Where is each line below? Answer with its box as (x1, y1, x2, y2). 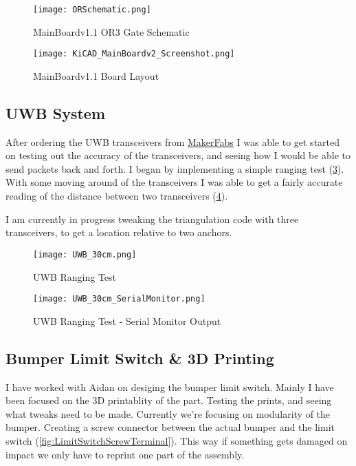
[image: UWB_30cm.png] (33, 249, 137, 260)
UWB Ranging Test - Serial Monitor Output (33, 313, 221, 328)
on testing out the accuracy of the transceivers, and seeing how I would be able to (5, 148, 351, 162)
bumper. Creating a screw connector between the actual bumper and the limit (5, 420, 335, 434)
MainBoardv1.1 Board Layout (33, 68, 159, 83)
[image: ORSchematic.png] (33, 5, 151, 14)
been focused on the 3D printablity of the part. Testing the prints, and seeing (5, 393, 332, 407)
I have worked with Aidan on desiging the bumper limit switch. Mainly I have (5, 379, 334, 394)
